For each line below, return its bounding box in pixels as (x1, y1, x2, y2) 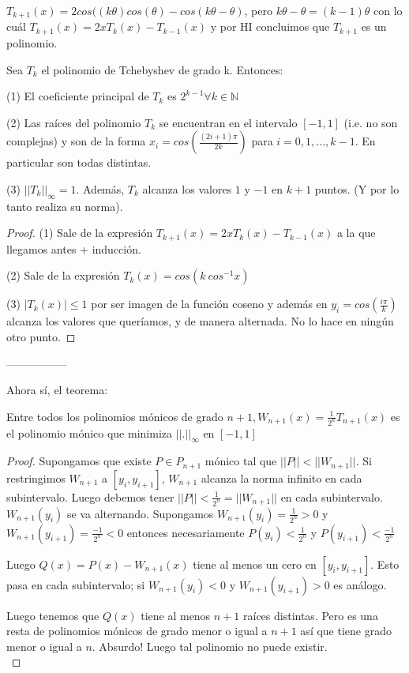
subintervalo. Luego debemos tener (6, 488, 174, 505)
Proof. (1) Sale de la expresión (6, 224, 153, 241)
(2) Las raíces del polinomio (6, 114, 141, 130)
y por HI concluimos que (210, 18, 330, 35)
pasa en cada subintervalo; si (6, 576, 145, 592)
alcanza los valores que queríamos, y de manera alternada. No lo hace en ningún (6, 313, 394, 329)
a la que (336, 224, 376, 241)
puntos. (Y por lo (314, 180, 400, 197)
